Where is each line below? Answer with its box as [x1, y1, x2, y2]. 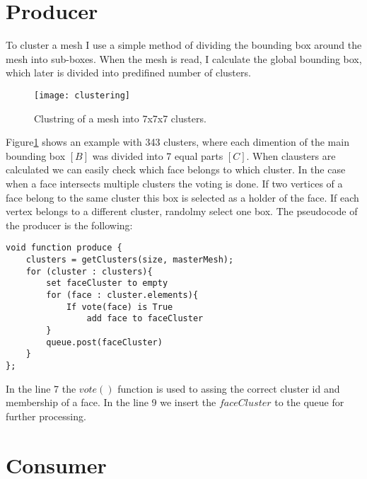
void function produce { [6, 243, 122, 253]
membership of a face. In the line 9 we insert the [6, 395, 216, 410]
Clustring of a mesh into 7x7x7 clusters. [34, 110, 206, 125]
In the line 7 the [6, 381, 76, 396]
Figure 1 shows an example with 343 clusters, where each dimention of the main [6, 134, 349, 149]
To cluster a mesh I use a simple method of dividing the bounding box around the [6, 37, 362, 52]
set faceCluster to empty [46, 278, 168, 289]
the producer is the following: [6, 217, 133, 232]
